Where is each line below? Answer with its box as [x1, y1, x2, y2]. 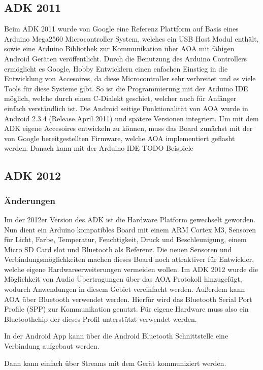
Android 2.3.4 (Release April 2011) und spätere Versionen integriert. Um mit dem [4, 113, 259, 123]
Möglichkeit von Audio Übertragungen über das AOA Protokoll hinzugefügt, [4, 274, 242, 284]
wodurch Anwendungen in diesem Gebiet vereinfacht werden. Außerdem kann [4, 284, 245, 294]
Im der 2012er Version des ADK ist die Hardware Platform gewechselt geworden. [4, 214, 256, 224]
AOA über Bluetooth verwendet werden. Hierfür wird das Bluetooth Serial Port [4, 293, 252, 304]
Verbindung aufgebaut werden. [4, 341, 100, 351]
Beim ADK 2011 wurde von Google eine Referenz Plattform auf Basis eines [4, 23, 239, 34]
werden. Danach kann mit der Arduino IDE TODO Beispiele [4, 143, 193, 153]
